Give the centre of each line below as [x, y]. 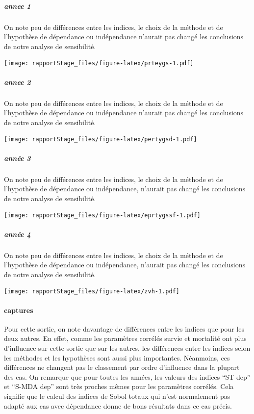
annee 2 [17, 82]
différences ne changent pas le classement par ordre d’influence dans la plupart [122, 367]
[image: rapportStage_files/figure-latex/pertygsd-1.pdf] [101, 140]
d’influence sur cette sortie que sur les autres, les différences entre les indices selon [127, 348]
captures [19, 310]
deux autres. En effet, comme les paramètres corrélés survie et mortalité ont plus [125, 338]
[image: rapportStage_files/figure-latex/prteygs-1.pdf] [99, 64]
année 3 [17, 158]
